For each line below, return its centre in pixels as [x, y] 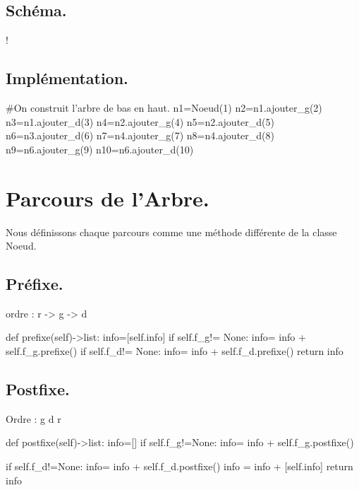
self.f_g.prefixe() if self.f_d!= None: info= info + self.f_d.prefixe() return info [175, 351]
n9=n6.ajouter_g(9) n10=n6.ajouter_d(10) [100, 149]
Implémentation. [67, 78]
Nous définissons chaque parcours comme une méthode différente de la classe [171, 232]
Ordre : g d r [34, 418]
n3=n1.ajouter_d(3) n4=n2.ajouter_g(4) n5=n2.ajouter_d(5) [140, 121]
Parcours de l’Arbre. [108, 198]
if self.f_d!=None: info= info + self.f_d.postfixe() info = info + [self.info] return [179, 466]
